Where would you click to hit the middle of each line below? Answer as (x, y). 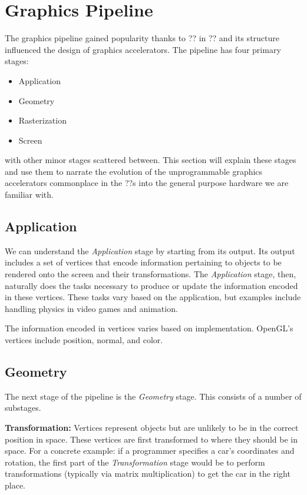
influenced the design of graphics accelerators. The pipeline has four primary (143, 49)
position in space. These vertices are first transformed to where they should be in (151, 439)
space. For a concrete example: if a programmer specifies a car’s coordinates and (150, 451)
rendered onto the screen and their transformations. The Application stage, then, (151, 274)
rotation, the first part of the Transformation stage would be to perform (135, 462)
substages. (23, 408)
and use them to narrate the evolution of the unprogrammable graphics (134, 171)
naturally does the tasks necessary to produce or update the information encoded (151, 285)
